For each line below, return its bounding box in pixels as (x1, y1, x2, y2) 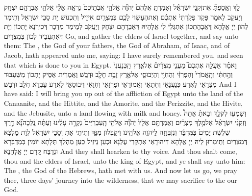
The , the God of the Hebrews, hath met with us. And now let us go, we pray (4, 165, 237, 175)
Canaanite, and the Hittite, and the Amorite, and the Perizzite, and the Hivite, (4, 98, 243, 108)
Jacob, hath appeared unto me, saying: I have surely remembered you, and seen (4, 49, 243, 60)
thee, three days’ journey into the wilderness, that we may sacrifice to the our (4, 174, 237, 185)
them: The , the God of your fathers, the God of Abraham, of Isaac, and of (4, 40, 230, 50)
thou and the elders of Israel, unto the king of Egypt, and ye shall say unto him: (4, 155, 245, 166)
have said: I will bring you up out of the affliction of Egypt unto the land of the (4, 88, 243, 98)
